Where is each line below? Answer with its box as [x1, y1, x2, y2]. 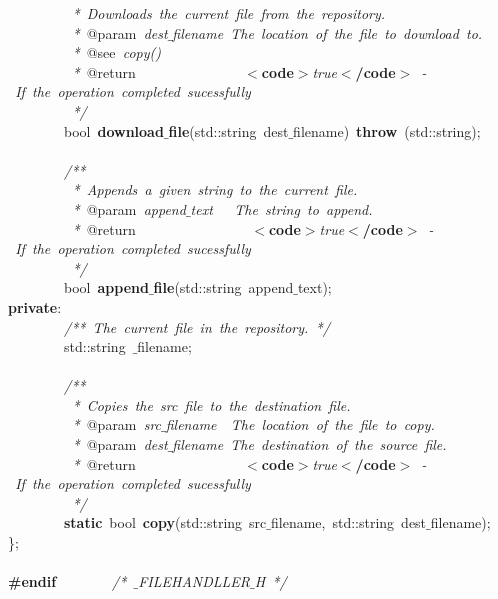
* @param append [72, 198, 186, 219]
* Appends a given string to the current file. [72, 179, 358, 200]
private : [8, 296, 62, 317]
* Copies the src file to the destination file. [72, 394, 351, 415]
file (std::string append [153, 277, 294, 298]
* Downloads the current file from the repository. [72, 3, 386, 23]
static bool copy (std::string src [64, 512, 267, 533]
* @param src [72, 414, 162, 435]
